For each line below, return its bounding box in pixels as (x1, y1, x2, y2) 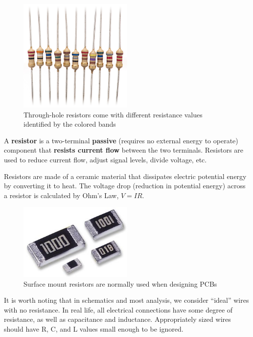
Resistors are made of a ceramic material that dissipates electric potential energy (4, 171, 247, 181)
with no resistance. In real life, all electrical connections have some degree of (4, 304, 233, 315)
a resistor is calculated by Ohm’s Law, (4, 190, 119, 200)
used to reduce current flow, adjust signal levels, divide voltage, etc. (4, 154, 207, 164)
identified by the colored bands (23, 119, 116, 129)
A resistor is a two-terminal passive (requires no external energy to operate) (4, 135, 238, 145)
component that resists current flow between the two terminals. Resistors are (4, 145, 244, 155)
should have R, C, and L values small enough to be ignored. (4, 324, 184, 334)
